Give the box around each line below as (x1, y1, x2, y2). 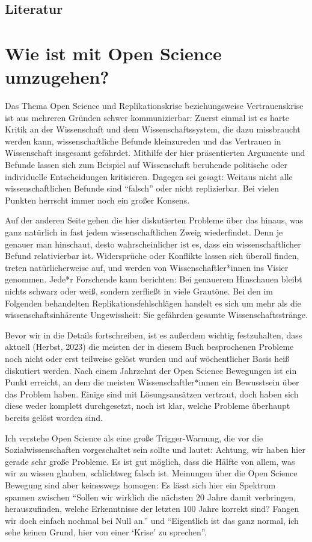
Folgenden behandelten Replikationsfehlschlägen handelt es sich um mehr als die (5, 296, 301, 309)
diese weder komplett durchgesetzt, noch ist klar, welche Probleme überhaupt (5, 399, 290, 412)
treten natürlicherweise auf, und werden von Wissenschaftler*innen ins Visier (5, 261, 289, 273)
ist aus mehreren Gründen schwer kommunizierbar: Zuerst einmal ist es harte (5, 111, 289, 123)
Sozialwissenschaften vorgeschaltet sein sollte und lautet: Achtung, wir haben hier (5, 443, 305, 456)
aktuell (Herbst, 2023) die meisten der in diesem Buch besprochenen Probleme (5, 340, 294, 353)
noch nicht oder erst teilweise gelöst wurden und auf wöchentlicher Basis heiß (5, 352, 290, 364)
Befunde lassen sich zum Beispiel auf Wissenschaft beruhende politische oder (5, 158, 288, 171)
